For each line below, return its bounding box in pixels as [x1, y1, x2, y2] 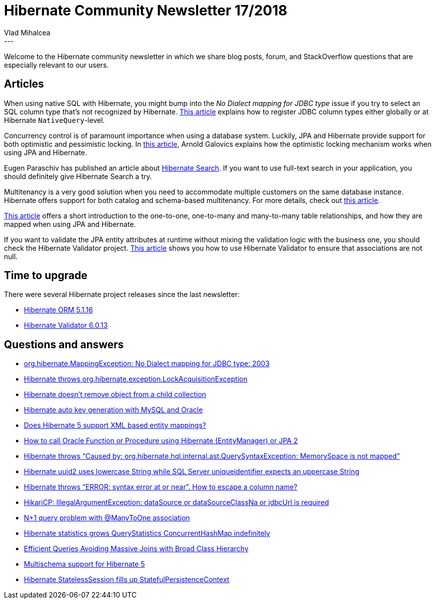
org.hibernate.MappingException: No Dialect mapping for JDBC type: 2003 [24, 359, 270, 368]
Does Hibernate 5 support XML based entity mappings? [24, 421, 206, 430]
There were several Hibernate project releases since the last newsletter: [4, 290, 240, 299]
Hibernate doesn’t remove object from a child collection [24, 390, 207, 399]
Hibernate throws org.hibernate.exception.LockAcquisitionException [24, 375, 248, 384]
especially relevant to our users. [4, 60, 109, 69]
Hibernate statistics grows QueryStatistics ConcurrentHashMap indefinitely [24, 529, 270, 538]
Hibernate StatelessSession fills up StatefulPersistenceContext [24, 575, 229, 584]
